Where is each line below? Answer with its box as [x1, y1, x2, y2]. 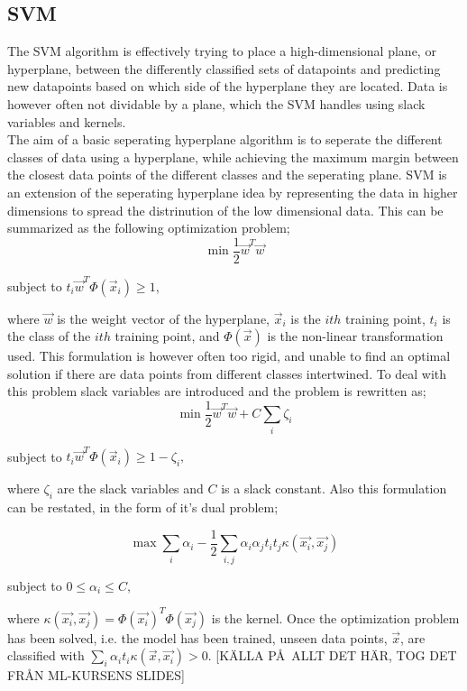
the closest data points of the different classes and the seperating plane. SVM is [7, 165, 447, 184]
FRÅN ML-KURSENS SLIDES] [7, 666, 185, 685]
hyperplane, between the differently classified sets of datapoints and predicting [7, 59, 441, 78]
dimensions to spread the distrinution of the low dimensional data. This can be [7, 200, 444, 219]
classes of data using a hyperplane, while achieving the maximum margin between [7, 147, 459, 166]
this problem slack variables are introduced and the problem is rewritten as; [7, 382, 426, 401]
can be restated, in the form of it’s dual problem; [7, 498, 279, 517]
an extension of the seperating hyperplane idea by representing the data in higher [7, 182, 458, 201]
